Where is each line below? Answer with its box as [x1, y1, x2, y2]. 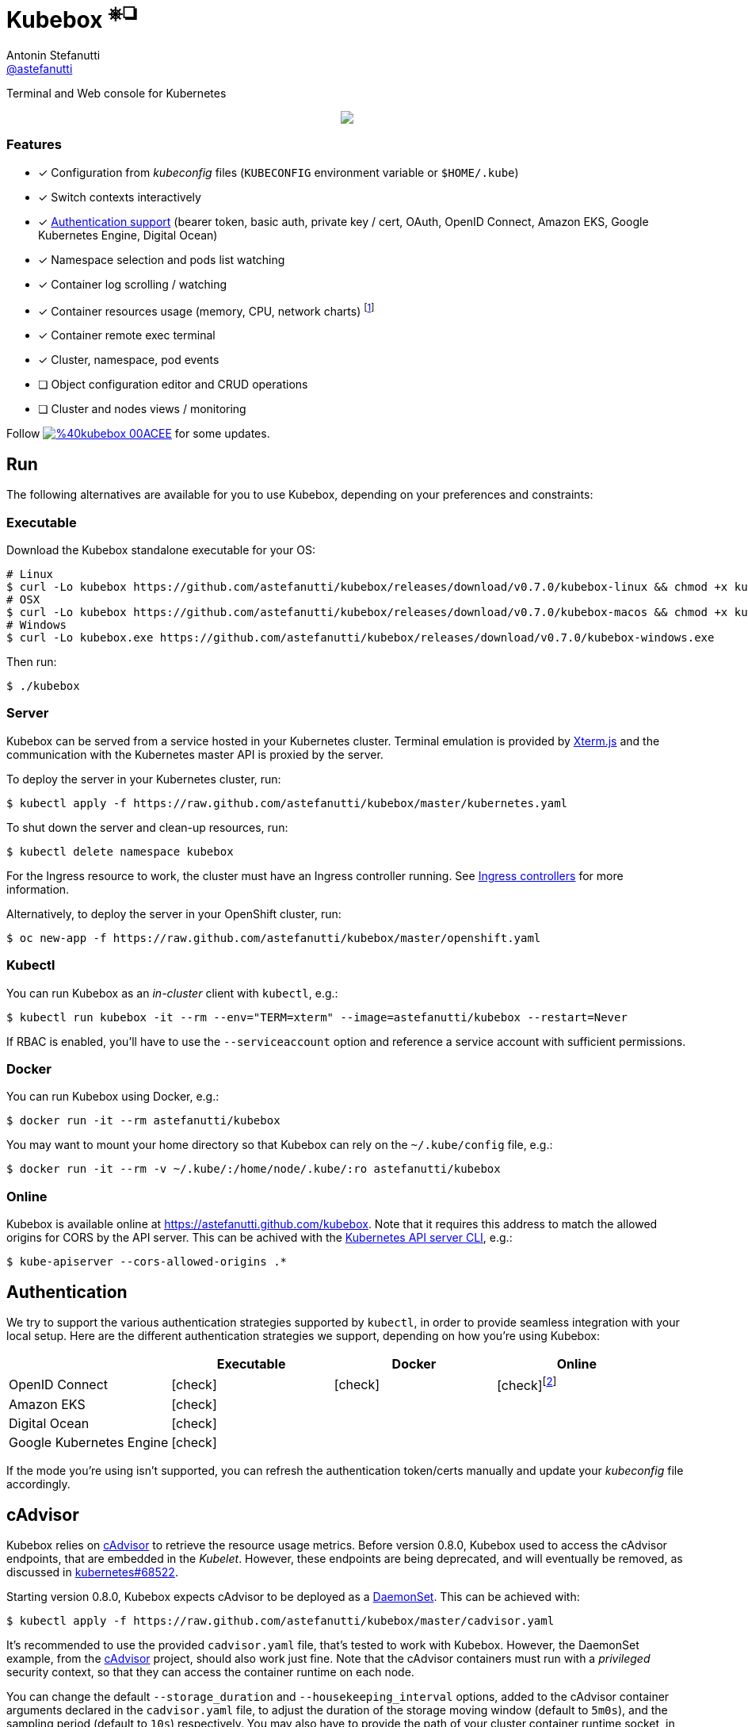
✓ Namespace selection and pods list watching [38, 252, 285, 266]
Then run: [6, 655, 57, 669]
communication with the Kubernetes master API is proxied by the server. [6, 747, 384, 761]
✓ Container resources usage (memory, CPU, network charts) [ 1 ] [38, 301, 375, 318]
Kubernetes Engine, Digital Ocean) [38, 228, 218, 242]
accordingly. [6, 1477, 71, 1491]
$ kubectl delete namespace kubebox [6, 844, 234, 858]
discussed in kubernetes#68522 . [6, 1565, 178, 1580]
